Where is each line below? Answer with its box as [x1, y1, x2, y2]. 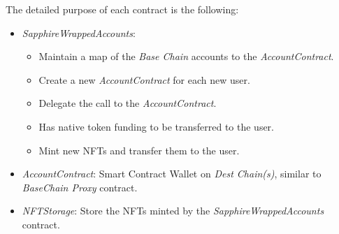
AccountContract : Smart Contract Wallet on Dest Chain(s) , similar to [22, 166, 322, 181]
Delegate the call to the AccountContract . [38, 96, 217, 110]
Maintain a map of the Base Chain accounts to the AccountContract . [38, 49, 334, 64]
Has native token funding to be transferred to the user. [38, 119, 274, 133]
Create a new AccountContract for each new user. [38, 72, 250, 87]
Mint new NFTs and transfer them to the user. [38, 142, 240, 157]
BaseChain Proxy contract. [22, 180, 138, 194]
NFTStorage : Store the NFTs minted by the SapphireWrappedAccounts [22, 203, 324, 218]
